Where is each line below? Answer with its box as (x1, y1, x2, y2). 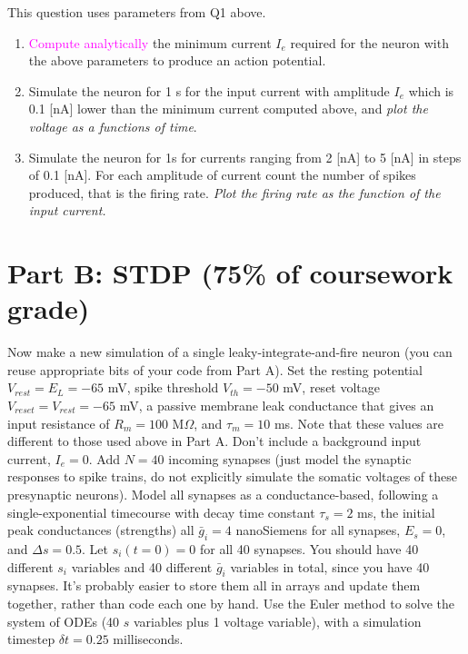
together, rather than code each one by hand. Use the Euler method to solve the (7, 593, 455, 612)
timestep (7, 629, 55, 649)
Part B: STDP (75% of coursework (7, 254, 453, 292)
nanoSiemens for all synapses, (235, 520, 401, 540)
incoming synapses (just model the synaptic (168, 449, 412, 468)
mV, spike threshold (107, 378, 219, 397)
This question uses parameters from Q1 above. (7, 3, 266, 21)
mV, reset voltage (283, 378, 381, 397)
